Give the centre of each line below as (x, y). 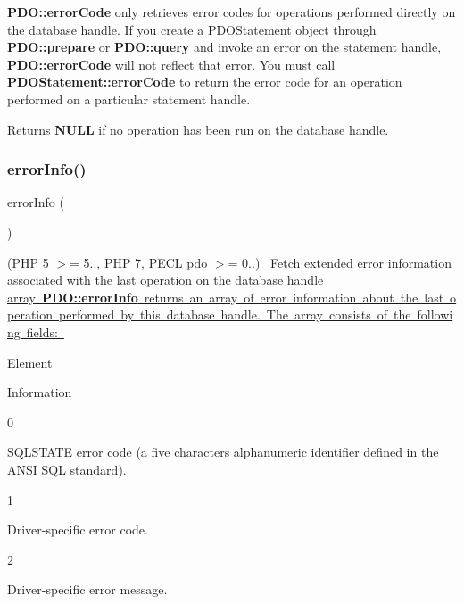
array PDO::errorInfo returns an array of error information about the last (226, 297)
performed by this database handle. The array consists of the (235, 314)
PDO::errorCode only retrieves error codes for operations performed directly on (232, 12)
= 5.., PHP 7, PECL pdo (139, 262)
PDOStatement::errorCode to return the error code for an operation (205, 82)
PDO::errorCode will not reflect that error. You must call (171, 64)
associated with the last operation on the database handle (166, 280)
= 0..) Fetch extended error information (340, 262)
